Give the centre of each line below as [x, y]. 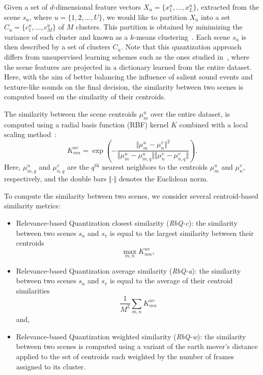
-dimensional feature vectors [97, 7]
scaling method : [31, 134]
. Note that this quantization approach [181, 47]
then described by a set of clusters [57, 47]
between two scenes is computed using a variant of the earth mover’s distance [137, 346]
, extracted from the [228, 7]
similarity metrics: [32, 206]
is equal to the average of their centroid [171, 280]
